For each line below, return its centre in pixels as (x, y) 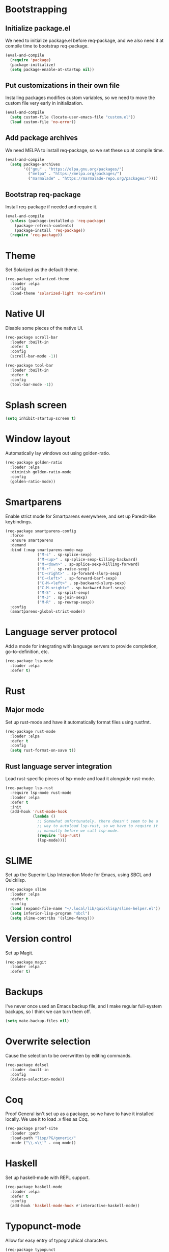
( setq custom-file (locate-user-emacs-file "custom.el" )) (73, 117)
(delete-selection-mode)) (37, 1079)
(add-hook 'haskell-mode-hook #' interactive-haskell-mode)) (75, 1206)
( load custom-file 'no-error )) (43, 122)
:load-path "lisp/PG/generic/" (43, 1138)
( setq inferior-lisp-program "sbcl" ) (50, 913)
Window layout (38, 439)
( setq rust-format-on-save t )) (43, 751)
